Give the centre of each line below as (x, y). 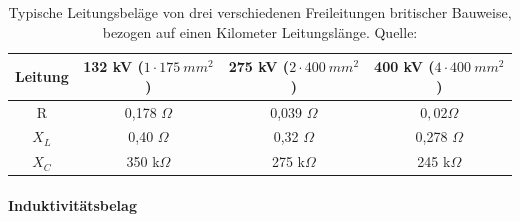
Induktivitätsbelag (72, 205)
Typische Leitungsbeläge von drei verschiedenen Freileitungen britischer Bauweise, (260, 12)
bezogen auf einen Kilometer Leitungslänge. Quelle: (260, 31)
